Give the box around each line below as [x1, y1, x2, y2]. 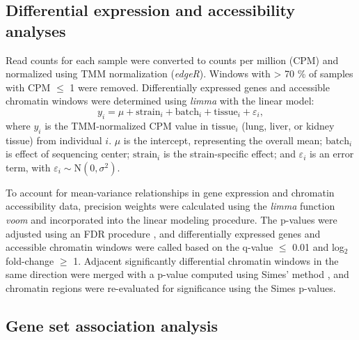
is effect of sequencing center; [6, 146, 130, 161]
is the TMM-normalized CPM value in [45, 118, 209, 132]
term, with [6, 160, 51, 174]
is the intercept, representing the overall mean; [123, 132, 323, 147]
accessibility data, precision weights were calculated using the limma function [6, 199, 335, 213]
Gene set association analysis [6, 314, 218, 336]
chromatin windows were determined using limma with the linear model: [6, 93, 314, 108]
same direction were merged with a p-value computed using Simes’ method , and [6, 267, 349, 281]
